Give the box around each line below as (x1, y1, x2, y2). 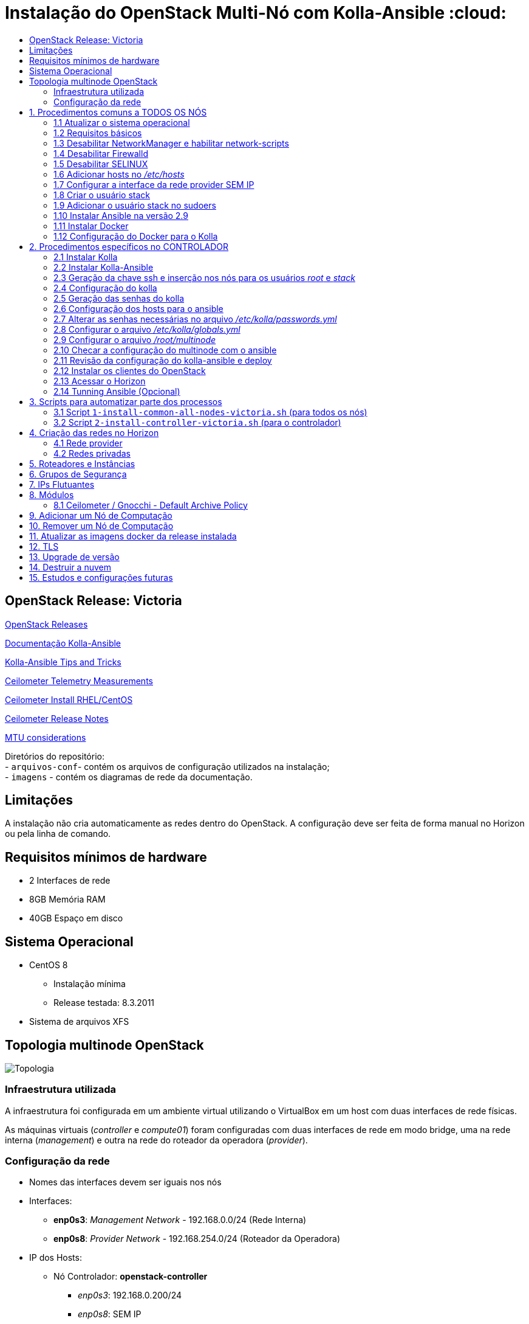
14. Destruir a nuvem (29, 561, 111, 572)
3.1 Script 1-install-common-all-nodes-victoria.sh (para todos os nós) (53, 406, 367, 417)
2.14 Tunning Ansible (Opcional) (53, 386, 180, 397)
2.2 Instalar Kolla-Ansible (53, 262, 154, 272)
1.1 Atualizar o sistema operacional (53, 117, 190, 128)
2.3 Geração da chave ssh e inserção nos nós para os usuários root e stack (53, 272, 355, 283)
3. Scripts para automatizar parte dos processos (29, 396, 222, 407)
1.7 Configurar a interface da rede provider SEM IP (53, 179, 254, 190)
